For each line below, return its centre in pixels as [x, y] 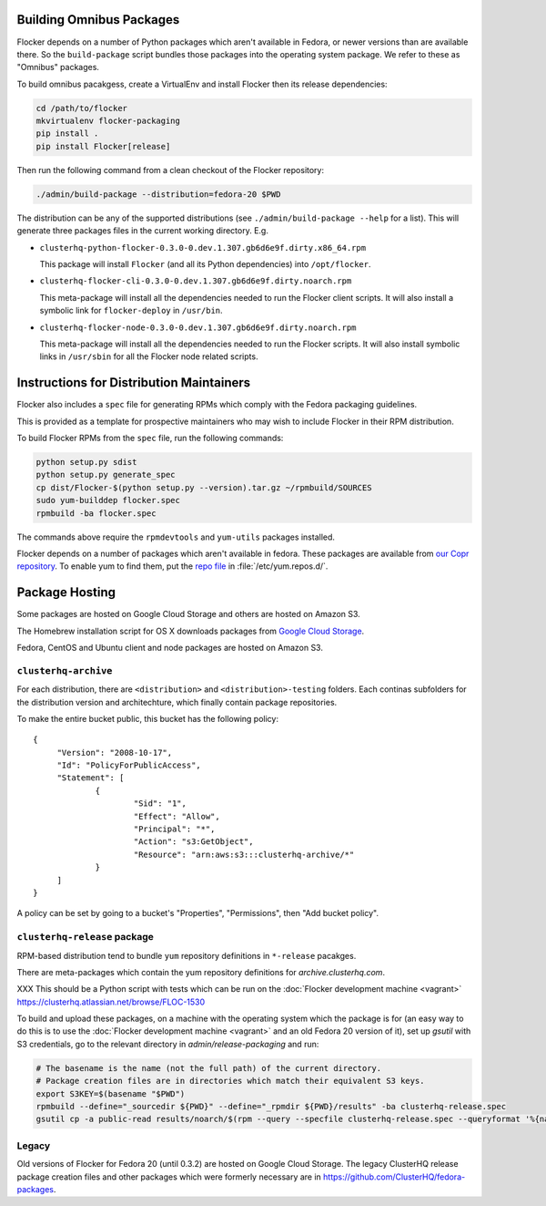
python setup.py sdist [86, 462]
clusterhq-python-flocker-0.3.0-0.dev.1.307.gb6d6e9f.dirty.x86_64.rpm [203, 247]
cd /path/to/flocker [81, 108]
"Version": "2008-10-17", [115, 752]
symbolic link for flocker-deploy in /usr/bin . [131, 311]
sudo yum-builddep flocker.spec [108, 500]
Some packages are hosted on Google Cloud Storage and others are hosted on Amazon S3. [189, 614]
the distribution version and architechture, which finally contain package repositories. [177, 702]
